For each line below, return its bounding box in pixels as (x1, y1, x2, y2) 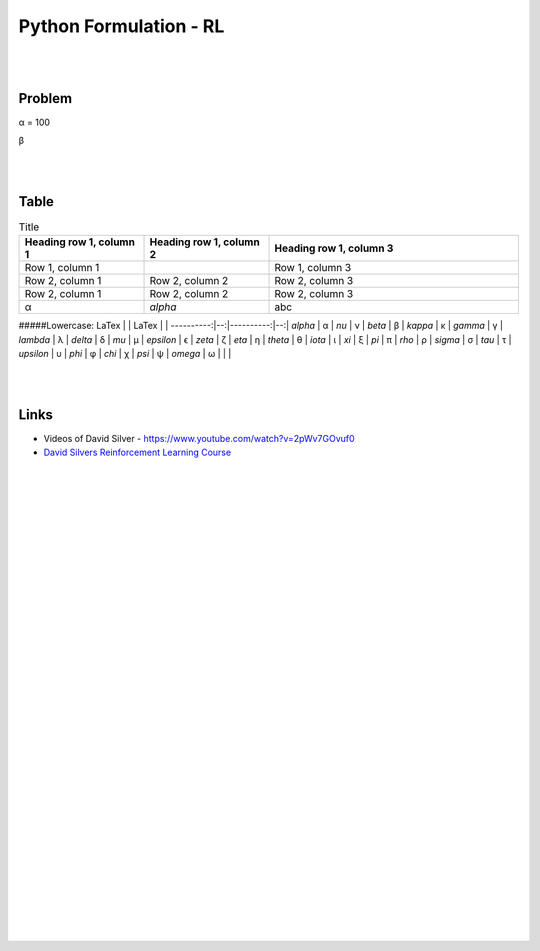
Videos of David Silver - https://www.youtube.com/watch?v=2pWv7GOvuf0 (43, 432, 355, 444)
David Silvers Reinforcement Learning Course (43, 446, 232, 459)
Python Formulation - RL (18, 15, 225, 37)
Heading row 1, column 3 (274, 241, 394, 255)
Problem (18, 90, 73, 107)
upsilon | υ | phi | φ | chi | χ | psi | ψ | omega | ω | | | (18, 348, 232, 360)
